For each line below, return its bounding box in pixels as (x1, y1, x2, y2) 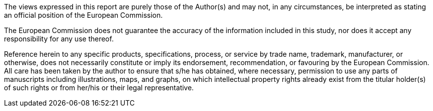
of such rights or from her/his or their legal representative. (4, 83, 194, 92)
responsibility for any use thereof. (4, 35, 114, 43)
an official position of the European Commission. (4, 11, 163, 19)
